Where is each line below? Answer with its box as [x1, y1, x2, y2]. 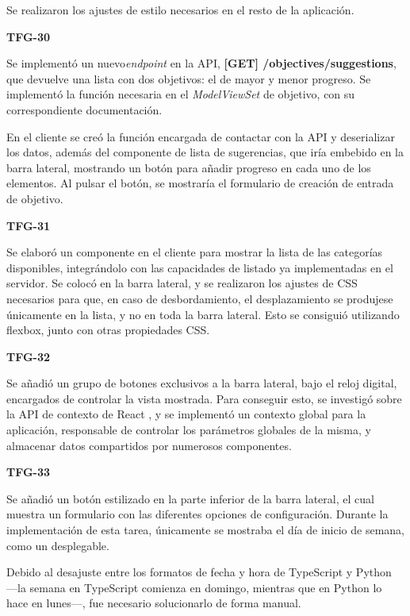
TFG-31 [6, 217, 51, 233]
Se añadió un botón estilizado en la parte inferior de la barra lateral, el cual [6, 490, 374, 506]
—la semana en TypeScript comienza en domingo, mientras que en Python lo [6, 579, 382, 595]
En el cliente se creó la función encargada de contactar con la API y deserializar [6, 128, 395, 144]
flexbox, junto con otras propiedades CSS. [6, 321, 210, 338]
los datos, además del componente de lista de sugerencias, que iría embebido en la [6, 144, 404, 160]
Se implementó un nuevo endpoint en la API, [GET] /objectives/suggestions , [6, 55, 397, 71]
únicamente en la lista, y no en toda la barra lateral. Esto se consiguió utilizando [6, 306, 400, 322]
